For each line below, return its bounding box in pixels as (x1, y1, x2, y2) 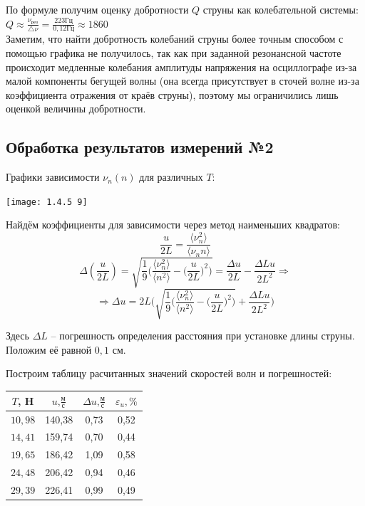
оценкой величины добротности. (6, 101, 146, 116)
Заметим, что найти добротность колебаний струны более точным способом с (6, 31, 344, 46)
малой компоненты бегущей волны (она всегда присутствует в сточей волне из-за (6, 73, 359, 88)
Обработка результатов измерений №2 (6, 136, 274, 158)
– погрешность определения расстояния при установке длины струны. (51, 328, 355, 343)
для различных (139, 169, 203, 184)
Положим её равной (6, 342, 92, 357)
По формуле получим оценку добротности (6, 2, 189, 16)
